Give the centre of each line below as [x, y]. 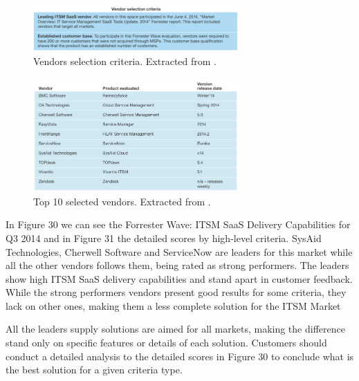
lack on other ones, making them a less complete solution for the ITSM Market [173, 305]
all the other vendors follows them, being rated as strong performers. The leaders [177, 265]
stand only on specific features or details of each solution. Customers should [166, 343]
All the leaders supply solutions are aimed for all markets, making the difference [175, 329]
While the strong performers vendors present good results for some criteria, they [176, 292]
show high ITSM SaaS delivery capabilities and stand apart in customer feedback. [179, 278]
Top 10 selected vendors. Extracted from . [122, 201]
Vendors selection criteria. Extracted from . [125, 61]
